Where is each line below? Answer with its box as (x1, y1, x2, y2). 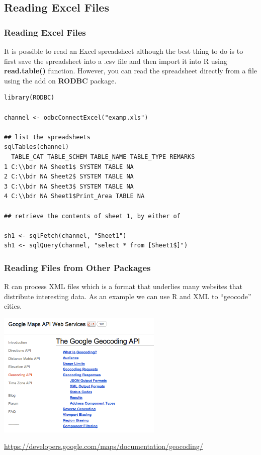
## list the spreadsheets (4, 133, 91, 141)
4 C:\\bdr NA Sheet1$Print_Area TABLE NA (4, 193, 145, 200)
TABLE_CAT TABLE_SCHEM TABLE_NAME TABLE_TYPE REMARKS (11, 153, 195, 160)
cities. (4, 301, 22, 311)
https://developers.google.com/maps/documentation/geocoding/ (4, 441, 203, 451)
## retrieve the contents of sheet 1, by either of (4, 212, 181, 220)
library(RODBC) (4, 94, 55, 102)
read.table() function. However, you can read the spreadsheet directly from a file (4, 65, 257, 76)
